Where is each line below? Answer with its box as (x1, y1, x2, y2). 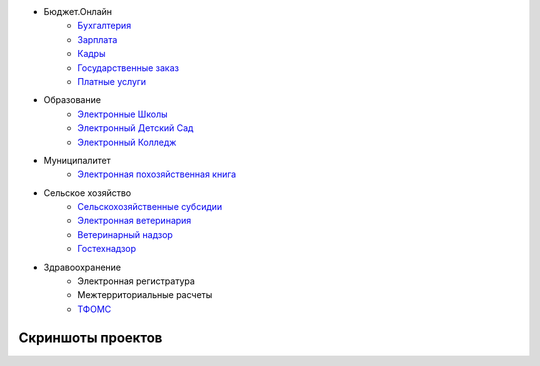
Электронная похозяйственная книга (77, 168, 237, 180)
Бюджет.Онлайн (43, 6, 113, 17)
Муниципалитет (43, 154, 112, 166)
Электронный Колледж (77, 136, 177, 148)
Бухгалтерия (77, 20, 132, 32)
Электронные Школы (77, 108, 169, 120)
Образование (43, 94, 102, 106)
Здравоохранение (43, 261, 122, 273)
